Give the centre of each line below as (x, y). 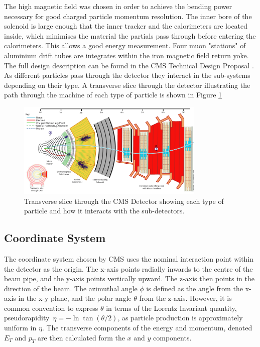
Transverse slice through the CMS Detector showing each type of (124, 201)
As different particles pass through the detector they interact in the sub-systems (127, 75)
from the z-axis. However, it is (185, 298)
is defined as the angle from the (195, 288)
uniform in (20, 328)
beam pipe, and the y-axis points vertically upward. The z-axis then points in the (129, 278)
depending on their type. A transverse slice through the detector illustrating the (127, 85)
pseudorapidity (27, 318)
